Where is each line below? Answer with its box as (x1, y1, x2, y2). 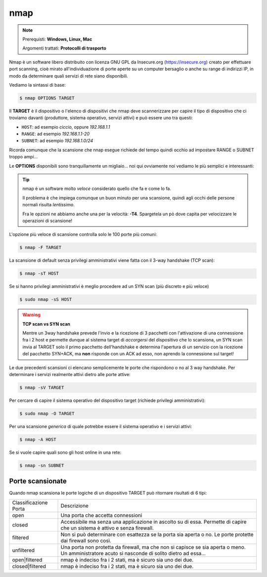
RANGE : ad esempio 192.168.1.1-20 (21, 131, 90, 137)
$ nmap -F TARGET (19, 245, 62, 250)
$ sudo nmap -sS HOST (19, 297, 72, 302)
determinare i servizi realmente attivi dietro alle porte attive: (9, 371, 131, 377)
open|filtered (12, 556, 43, 563)
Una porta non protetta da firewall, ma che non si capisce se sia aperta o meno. (60, 543, 246, 550)
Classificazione (12, 499, 48, 506)
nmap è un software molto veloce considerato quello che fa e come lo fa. (22, 186, 172, 192)
